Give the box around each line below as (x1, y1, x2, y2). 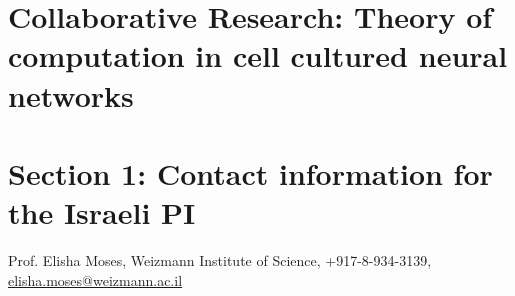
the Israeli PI (8, 192, 196, 233)
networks (8, 74, 134, 115)
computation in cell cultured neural (8, 35, 508, 76)
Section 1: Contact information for (8, 152, 493, 193)
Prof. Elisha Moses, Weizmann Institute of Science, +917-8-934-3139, (8, 250, 432, 271)
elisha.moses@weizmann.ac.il (8, 269, 183, 290)
